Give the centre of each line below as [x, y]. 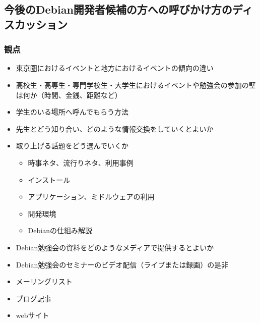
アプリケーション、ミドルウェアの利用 [91, 197]
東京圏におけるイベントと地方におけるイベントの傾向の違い [115, 68]
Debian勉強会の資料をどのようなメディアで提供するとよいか [115, 247]
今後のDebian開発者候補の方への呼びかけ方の [118, 9]
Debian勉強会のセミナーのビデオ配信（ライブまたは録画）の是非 [122, 264]
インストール [49, 179]
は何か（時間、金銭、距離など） [69, 95]
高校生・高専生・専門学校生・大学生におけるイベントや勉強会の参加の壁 [136, 85]
